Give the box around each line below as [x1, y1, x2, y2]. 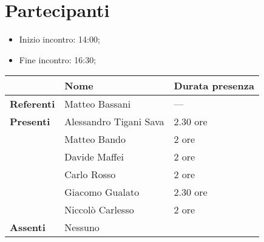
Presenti [10, 114, 50, 129]
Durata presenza [174, 78, 254, 93]
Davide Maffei [64, 150, 124, 164]
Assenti [10, 220, 46, 235]
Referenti [10, 97, 55, 111]
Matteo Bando [64, 132, 126, 147]
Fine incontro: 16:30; [19, 53, 96, 66]
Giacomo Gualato [64, 185, 140, 199]
